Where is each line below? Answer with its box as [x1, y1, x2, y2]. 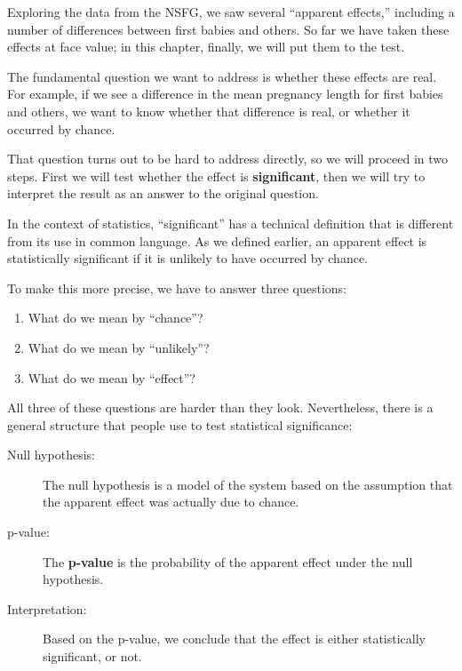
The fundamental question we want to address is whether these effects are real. [7, 67, 437, 85]
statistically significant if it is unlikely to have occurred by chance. [7, 249, 368, 268]
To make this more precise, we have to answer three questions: [7, 278, 346, 297]
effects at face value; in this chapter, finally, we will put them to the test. [7, 37, 405, 56]
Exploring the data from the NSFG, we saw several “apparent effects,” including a [7, 3, 455, 20]
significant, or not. [43, 647, 142, 666]
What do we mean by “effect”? [28, 368, 195, 387]
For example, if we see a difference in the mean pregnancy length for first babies [7, 84, 443, 103]
